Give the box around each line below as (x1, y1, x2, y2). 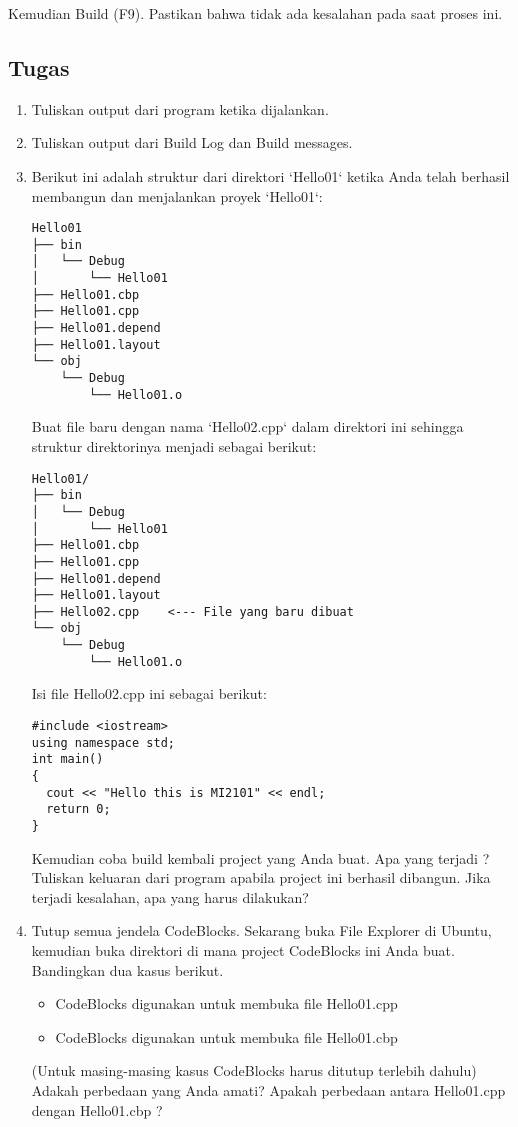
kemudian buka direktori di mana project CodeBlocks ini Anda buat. (31, 940, 455, 961)
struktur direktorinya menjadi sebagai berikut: (31, 435, 317, 456)
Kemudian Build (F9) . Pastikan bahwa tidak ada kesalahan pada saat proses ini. (8, 3, 503, 23)
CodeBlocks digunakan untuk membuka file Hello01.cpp (55, 993, 398, 1014)
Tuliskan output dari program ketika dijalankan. (31, 98, 329, 119)
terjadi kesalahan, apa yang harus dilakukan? (31, 886, 309, 907)
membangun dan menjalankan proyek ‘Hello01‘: (31, 185, 323, 206)
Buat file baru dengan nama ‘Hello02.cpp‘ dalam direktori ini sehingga (31, 416, 464, 437)
